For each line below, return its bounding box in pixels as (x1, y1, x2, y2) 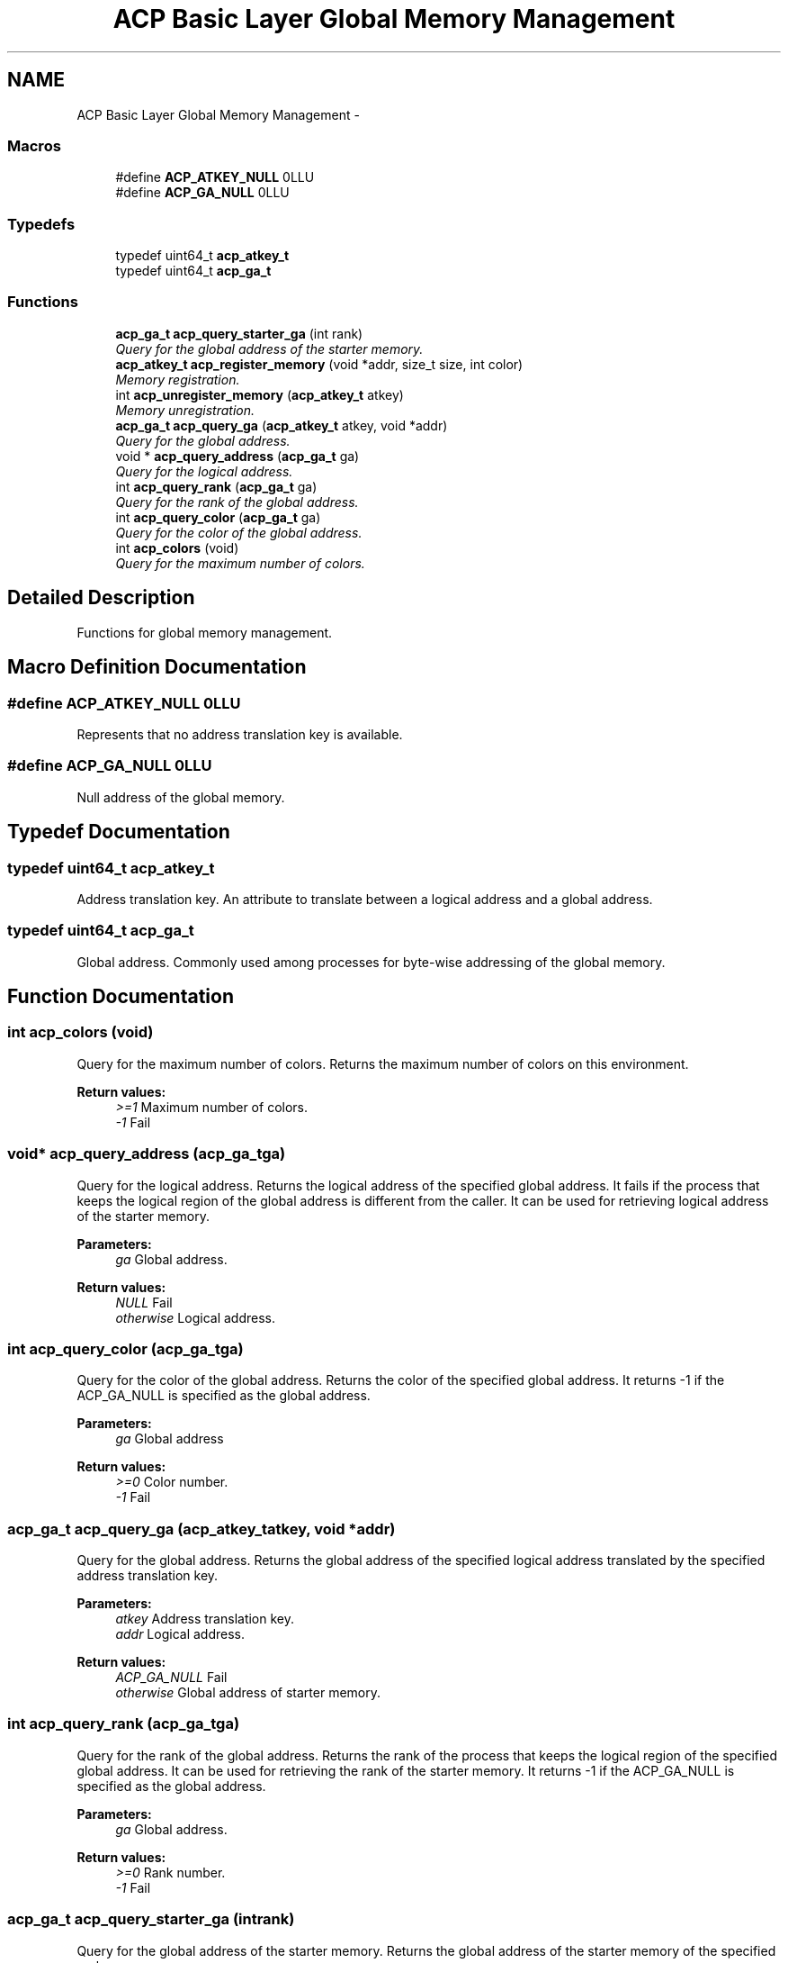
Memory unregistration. (115, 402, 255, 418)
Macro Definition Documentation (7, 656, 307, 679)
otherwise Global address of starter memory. (115, 1685, 381, 1701)
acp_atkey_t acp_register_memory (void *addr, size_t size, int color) (115, 356, 524, 372)
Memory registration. (115, 371, 240, 387)
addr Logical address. (115, 1626, 245, 1642)
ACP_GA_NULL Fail (115, 1669, 228, 1686)
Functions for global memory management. (76, 624, 333, 640)
